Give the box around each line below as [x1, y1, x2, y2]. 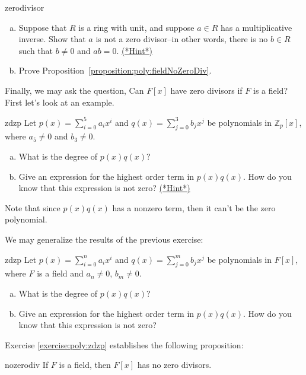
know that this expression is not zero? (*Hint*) [18, 182, 190, 194]
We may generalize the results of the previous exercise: [5, 233, 203, 246]
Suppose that [18, 21, 67, 33]
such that [18, 44, 53, 56]
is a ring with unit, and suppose [78, 21, 195, 33]
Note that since [5, 201, 60, 214]
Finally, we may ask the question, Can [5, 84, 144, 96]
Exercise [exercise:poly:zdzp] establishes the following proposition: [5, 338, 244, 351]
